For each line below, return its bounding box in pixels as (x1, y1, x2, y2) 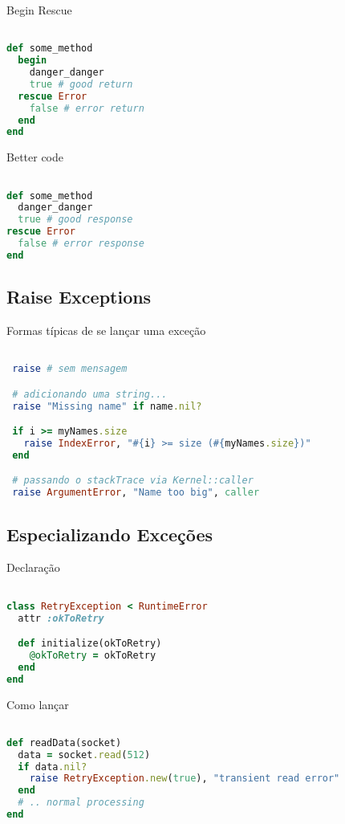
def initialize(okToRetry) (18, 638, 162, 650)
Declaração (6, 559, 60, 576)
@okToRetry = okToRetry (29, 649, 156, 661)
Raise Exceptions (6, 284, 152, 309)
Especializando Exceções (6, 521, 213, 546)
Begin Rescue (6, 2, 72, 18)
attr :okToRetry (18, 612, 104, 624)
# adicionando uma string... (12, 388, 168, 400)
